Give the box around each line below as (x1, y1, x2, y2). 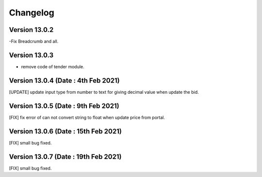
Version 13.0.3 (9, 51, 54, 59)
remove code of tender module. (21, 63, 84, 70)
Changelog (9, 7, 54, 18)
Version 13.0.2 (9, 26, 54, 34)
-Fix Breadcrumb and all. (9, 39, 59, 44)
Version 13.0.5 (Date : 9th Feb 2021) (9, 102, 119, 110)
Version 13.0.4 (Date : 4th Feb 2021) (9, 76, 120, 85)
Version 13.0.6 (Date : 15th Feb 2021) (9, 127, 122, 135)
